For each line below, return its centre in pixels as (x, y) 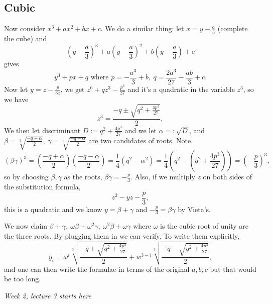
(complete (233, 28)
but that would (233, 269)
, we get (73, 89)
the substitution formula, (42, 186)
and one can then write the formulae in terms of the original (97, 269)
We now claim (26, 226)
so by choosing (26, 177)
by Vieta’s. (194, 209)
